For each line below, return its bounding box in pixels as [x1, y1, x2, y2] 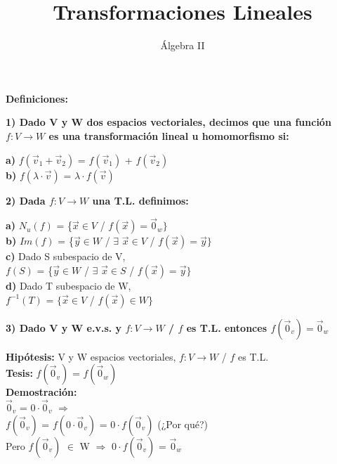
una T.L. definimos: [92, 193, 189, 207]
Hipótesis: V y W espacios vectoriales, [6, 349, 176, 363]
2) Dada [6, 193, 46, 207]
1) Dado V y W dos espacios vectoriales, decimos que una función [6, 115, 331, 129]
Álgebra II [160, 38, 205, 53]
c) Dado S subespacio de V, [6, 249, 126, 264]
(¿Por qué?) [157, 416, 209, 431]
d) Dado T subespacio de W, [6, 278, 131, 292]
